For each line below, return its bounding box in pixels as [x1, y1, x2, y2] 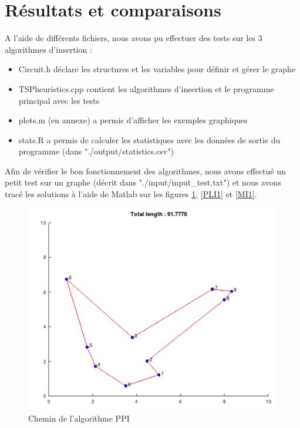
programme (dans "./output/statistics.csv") [18, 145, 174, 157]
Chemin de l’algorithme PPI [28, 412, 130, 424]
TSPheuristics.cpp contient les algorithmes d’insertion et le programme [18, 82, 274, 95]
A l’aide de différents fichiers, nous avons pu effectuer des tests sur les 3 [5, 32, 262, 44]
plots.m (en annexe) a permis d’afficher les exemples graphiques [18, 114, 248, 126]
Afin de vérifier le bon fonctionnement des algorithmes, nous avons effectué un [5, 164, 286, 177]
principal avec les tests [18, 94, 100, 106]
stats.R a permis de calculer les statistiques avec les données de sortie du [18, 133, 281, 146]
